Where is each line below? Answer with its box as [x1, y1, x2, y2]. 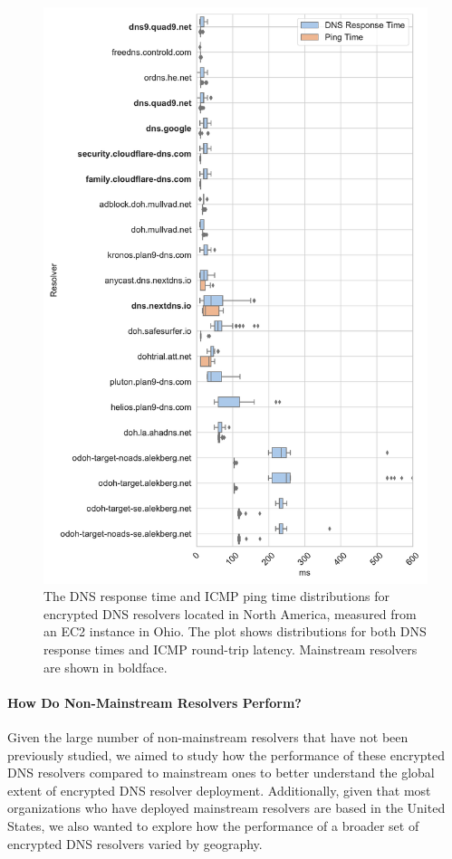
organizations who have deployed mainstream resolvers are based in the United [7, 798, 446, 817]
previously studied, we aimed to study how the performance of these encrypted [7, 745, 446, 764]
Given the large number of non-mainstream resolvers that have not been [7, 727, 409, 746]
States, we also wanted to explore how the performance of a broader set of [7, 816, 419, 835]
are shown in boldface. [43, 657, 168, 676]
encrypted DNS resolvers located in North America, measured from [43, 604, 417, 623]
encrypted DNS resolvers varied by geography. [7, 834, 263, 853]
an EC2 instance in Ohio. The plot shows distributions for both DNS [43, 622, 427, 641]
